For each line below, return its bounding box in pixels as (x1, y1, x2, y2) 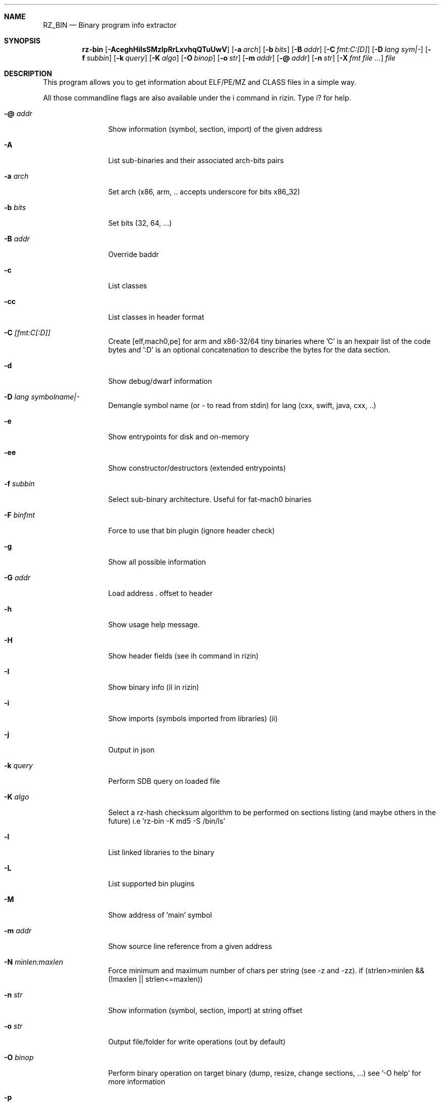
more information (108, 1077, 165, 1086)
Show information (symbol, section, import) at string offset (108, 1006, 303, 1015)
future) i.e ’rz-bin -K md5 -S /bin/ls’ (108, 817, 226, 825)
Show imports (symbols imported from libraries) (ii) (108, 714, 278, 723)
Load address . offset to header (108, 589, 213, 597)
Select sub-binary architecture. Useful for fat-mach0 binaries (108, 495, 312, 504)
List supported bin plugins (108, 879, 195, 888)
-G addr (4, 573, 31, 582)
